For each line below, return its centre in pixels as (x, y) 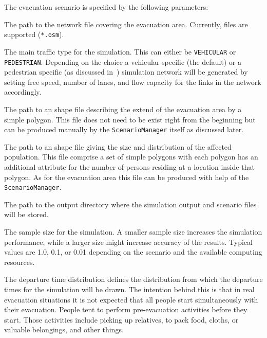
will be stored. (26, 214)
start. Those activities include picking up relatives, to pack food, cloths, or (121, 319)
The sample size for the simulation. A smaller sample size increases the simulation (133, 232)
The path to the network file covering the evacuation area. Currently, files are (126, 24)
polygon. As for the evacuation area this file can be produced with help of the (127, 177)
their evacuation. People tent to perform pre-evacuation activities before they (126, 309)
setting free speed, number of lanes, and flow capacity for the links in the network (133, 82)
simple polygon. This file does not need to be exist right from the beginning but (130, 119)
